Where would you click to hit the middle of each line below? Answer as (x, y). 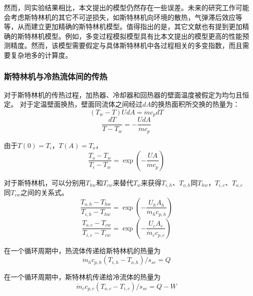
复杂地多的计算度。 (41, 55)
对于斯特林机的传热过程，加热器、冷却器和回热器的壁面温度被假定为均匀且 (123, 94)
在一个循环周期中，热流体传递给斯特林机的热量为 (82, 250)
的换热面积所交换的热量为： (195, 104)
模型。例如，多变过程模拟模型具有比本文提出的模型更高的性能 (143, 36)
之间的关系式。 (45, 192)
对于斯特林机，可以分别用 (45, 182)
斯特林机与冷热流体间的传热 (56, 76)
